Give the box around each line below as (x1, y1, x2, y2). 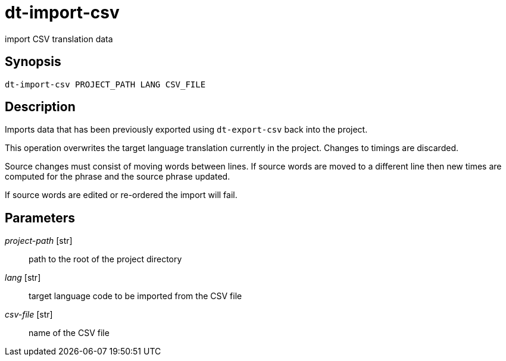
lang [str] (5, 272, 41, 283)
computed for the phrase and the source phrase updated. (5, 171, 230, 182)
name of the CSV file (29, 328, 110, 338)
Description (5, 99, 76, 115)
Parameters (5, 210, 75, 225)
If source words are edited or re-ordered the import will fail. (5, 190, 238, 200)
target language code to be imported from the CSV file (29, 291, 242, 302)
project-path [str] (5, 236, 73, 246)
